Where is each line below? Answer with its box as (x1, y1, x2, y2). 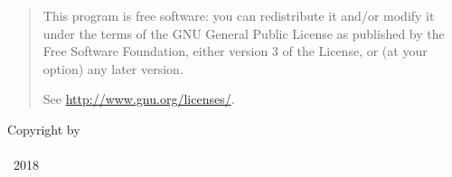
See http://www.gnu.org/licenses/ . (42, 89, 235, 108)
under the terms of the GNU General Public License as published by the (42, 23, 445, 42)
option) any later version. (42, 59, 184, 78)
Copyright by (7, 119, 80, 138)
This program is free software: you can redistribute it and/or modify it (42, 6, 435, 24)
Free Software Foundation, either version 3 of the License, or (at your (42, 42, 428, 61)
